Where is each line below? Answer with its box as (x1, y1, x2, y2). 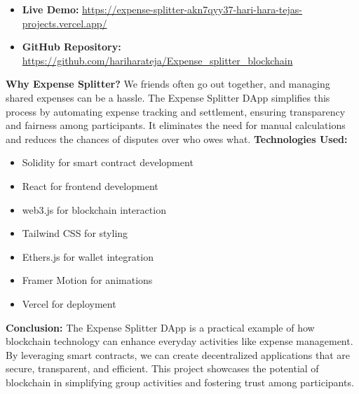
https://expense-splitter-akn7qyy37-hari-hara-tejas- (82, 2, 302, 16)
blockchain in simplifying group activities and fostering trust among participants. (6, 374, 354, 389)
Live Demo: (22, 2, 79, 16)
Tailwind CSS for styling (22, 226, 128, 240)
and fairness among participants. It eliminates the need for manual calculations (6, 118, 346, 133)
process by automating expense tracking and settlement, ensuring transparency (6, 104, 346, 118)
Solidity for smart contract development (22, 155, 194, 170)
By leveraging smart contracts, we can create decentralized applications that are (6, 347, 350, 362)
